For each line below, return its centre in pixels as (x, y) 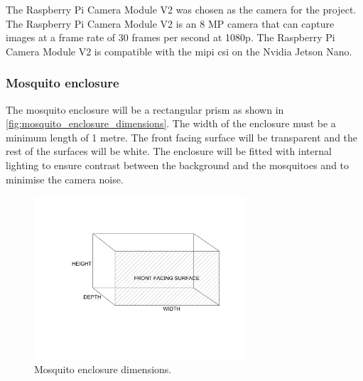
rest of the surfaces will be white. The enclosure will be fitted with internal (169, 151)
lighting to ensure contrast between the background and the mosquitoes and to (178, 165)
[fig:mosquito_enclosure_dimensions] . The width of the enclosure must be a (171, 123)
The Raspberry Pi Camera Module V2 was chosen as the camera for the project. (181, 9)
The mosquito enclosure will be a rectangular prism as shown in (145, 109)
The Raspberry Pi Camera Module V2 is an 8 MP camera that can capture (170, 23)
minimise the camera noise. (65, 179)
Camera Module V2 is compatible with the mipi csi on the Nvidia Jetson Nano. (179, 51)
